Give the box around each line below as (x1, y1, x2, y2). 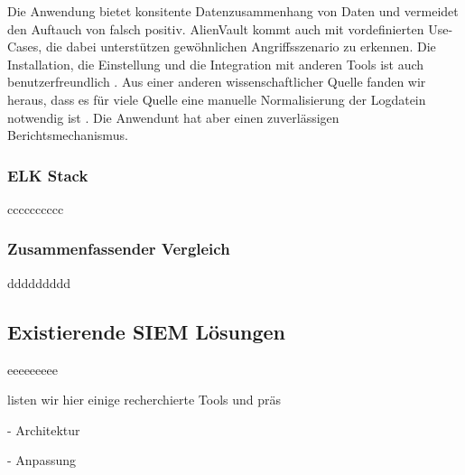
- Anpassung (7, 451, 76, 470)
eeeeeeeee (7, 359, 58, 378)
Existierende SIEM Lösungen (7, 317, 285, 345)
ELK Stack (7, 163, 88, 186)
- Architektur (7, 420, 80, 439)
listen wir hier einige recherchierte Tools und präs (7, 390, 282, 409)
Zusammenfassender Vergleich (7, 237, 230, 260)
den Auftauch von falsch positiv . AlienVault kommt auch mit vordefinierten (7, 19, 424, 38)
